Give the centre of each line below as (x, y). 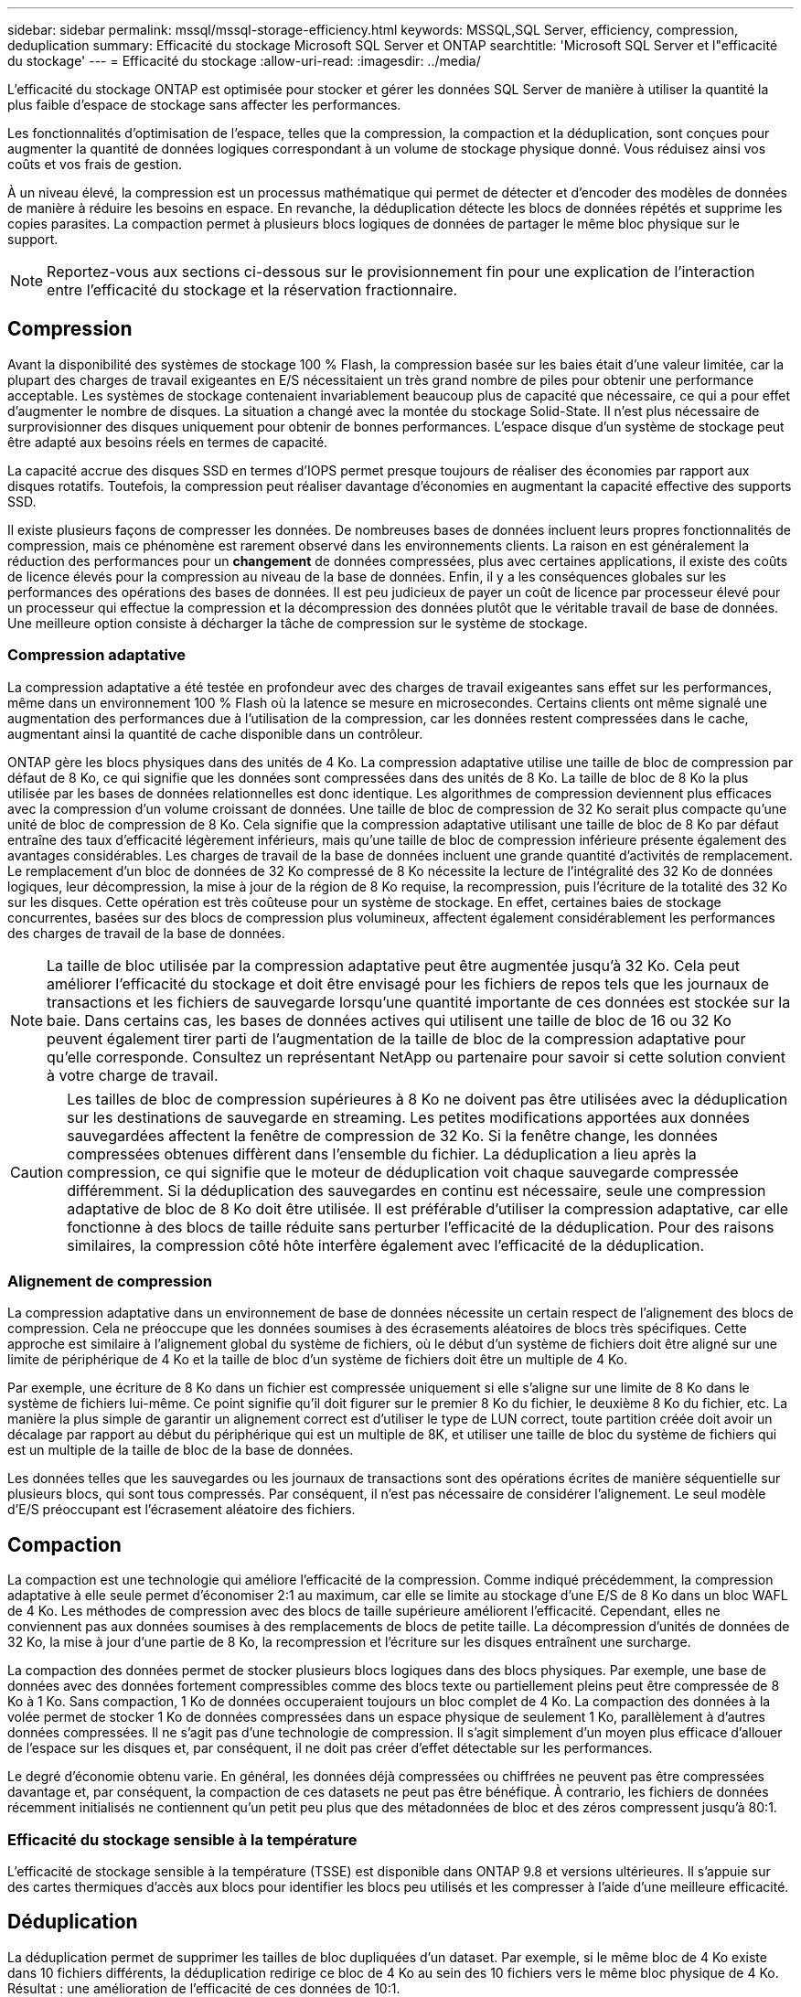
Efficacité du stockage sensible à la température (182, 1839)
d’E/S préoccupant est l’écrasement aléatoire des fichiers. (182, 1510)
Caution (37, 1172)
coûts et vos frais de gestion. (95, 164)
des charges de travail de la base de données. (146, 933)
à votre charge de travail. (133, 1075)
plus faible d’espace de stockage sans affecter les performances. (204, 105)
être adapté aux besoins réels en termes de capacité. (168, 442)
